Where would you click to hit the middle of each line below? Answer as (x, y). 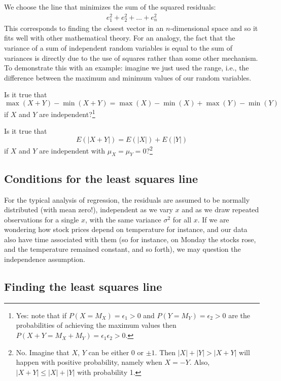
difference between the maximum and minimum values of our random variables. (128, 77)
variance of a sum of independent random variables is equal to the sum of (118, 48)
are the (239, 315)
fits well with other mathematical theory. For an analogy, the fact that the (120, 38)
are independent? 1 (67, 113)
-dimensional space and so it (214, 28)
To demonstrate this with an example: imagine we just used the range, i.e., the (127, 68)
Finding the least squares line (83, 287)
